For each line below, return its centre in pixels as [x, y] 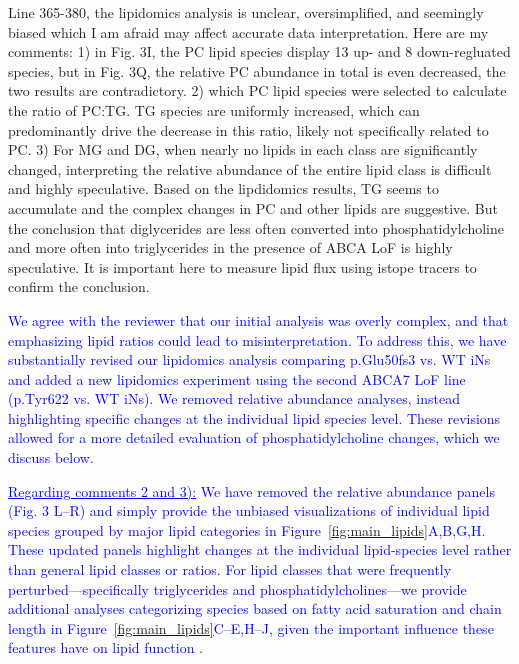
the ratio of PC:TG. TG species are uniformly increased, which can [214, 109]
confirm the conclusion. [79, 286]
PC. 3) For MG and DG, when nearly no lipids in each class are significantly [243, 149]
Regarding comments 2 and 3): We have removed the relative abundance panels [251, 490]
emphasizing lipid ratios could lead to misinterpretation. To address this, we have [257, 339]
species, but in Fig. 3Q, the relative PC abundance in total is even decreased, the [257, 70]
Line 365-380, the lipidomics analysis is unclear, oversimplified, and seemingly [246, 12]
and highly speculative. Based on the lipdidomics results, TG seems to [223, 188]
